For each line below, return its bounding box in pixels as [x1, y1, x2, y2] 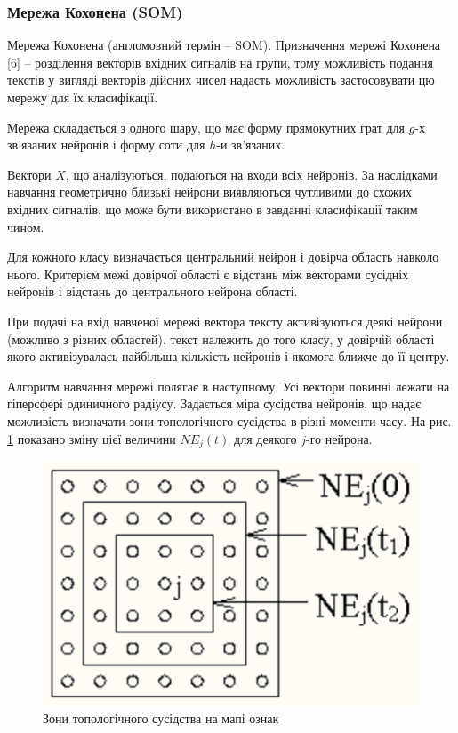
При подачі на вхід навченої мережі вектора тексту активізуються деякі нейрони [7, 311, 443, 330]
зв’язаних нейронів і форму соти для [7, 135, 205, 154]
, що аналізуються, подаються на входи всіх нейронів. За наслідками [65, 165, 438, 183]
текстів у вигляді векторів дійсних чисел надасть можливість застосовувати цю [7, 70, 435, 89]
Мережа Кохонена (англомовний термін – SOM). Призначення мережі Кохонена [7, 36, 441, 54]
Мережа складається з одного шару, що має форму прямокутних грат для [7, 117, 405, 136]
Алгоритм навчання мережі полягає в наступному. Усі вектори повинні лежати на [7, 376, 450, 395]
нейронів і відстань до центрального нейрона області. [7, 282, 298, 301]
